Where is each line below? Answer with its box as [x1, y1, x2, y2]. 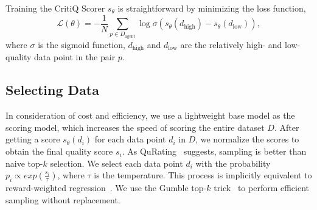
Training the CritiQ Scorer [5, 2, 105, 14]
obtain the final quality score [5, 145, 113, 158]
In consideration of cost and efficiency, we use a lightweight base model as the [5, 109, 295, 122]
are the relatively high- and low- [180, 38, 301, 51]
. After [274, 121, 299, 133]
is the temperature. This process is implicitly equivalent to [94, 169, 312, 181]
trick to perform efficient [214, 181, 310, 194]
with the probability [195, 156, 271, 169]
